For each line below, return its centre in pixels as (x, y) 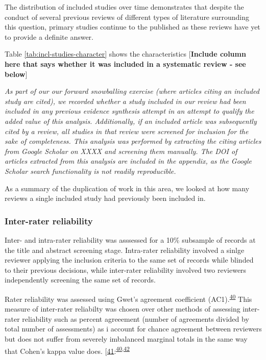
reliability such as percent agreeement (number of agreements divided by (136, 318)
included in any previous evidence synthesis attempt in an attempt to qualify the (129, 111)
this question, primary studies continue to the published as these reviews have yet (132, 27)
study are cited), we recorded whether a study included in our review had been (125, 101)
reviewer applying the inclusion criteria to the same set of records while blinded (129, 260)
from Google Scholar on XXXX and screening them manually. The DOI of (121, 151)
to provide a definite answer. (49, 36)
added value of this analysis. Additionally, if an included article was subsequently (131, 121)
